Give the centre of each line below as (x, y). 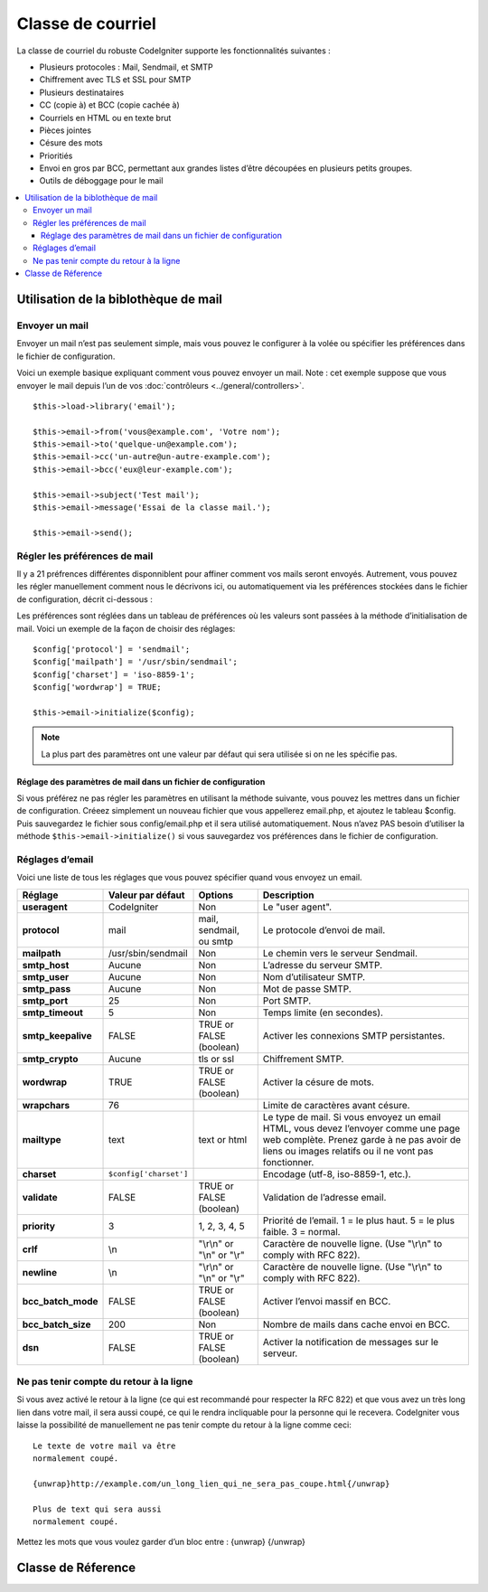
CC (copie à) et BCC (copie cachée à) (109, 105)
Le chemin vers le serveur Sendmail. (340, 953)
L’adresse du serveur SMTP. (323, 965)
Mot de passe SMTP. (307, 988)
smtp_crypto (50, 1059)
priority (39, 1226)
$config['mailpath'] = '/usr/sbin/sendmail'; (136, 662)
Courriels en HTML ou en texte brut (105, 118)
